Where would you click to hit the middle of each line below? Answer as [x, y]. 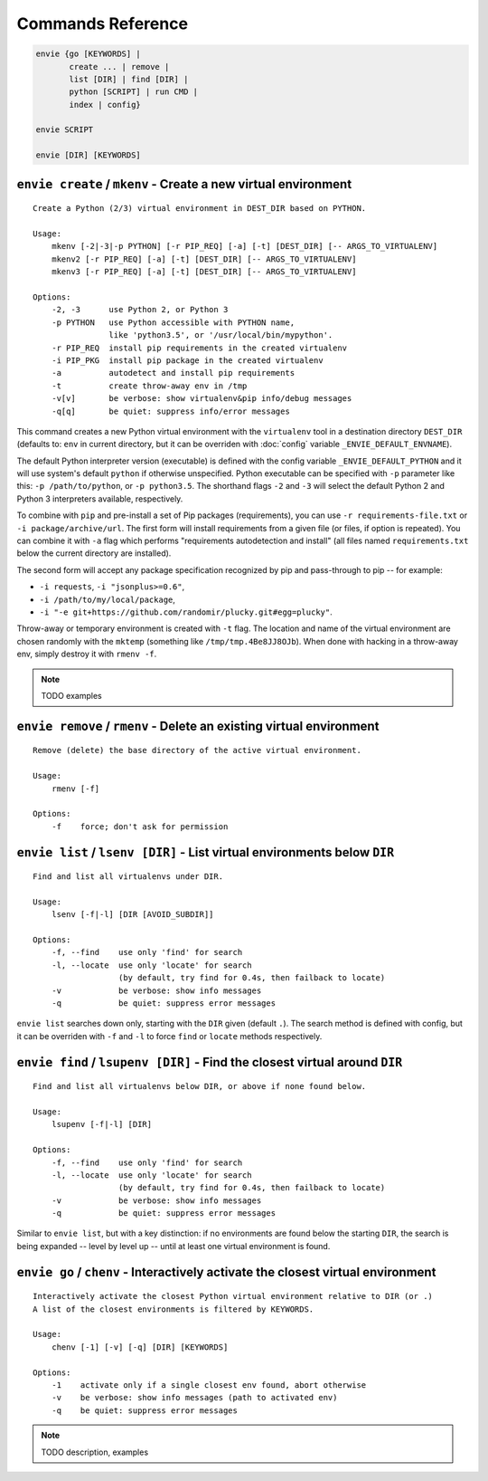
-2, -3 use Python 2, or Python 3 [140, 310]
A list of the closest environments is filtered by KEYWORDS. [174, 1309]
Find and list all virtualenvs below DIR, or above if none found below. [200, 1087]
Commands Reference [103, 24]
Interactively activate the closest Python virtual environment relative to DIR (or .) [233, 1296]
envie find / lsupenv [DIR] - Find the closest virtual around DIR [210, 1062]
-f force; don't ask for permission [140, 826]
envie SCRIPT [65, 130]
